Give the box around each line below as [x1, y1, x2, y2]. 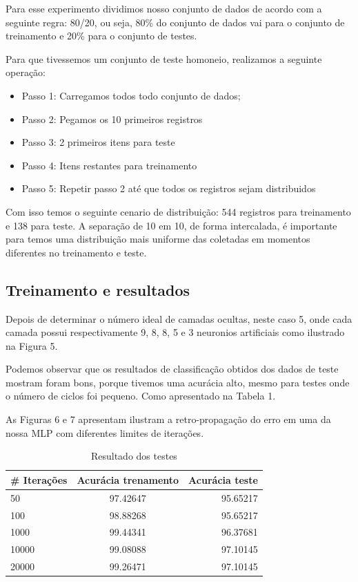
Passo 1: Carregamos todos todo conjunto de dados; [21, 88, 241, 102]
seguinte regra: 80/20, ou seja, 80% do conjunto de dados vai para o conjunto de [6, 15, 345, 29]
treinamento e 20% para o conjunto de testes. [6, 28, 197, 43]
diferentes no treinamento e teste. [6, 245, 147, 259]
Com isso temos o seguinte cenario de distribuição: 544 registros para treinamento [6, 204, 351, 218]
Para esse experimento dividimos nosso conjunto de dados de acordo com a [6, 1, 322, 15]
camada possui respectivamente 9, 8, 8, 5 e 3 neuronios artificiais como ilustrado [6, 325, 345, 339]
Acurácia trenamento [77, 472, 179, 487]
